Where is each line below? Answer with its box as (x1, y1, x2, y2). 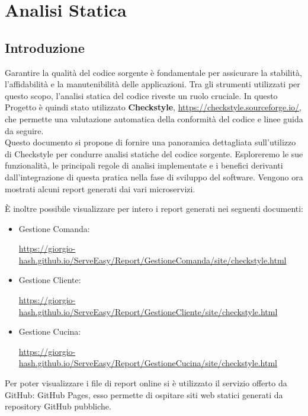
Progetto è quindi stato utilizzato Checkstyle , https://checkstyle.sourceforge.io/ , (5, 101, 302, 113)
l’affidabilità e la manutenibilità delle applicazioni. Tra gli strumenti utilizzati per (5, 78, 300, 90)
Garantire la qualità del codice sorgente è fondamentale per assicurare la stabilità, (5, 66, 302, 78)
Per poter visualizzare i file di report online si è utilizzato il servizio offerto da (5, 377, 287, 389)
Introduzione (5, 38, 85, 56)
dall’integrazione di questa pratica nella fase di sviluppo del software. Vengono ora (5, 170, 303, 183)
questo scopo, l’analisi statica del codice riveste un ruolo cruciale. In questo (5, 89, 278, 101)
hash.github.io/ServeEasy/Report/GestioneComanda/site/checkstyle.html (18, 253, 287, 266)
